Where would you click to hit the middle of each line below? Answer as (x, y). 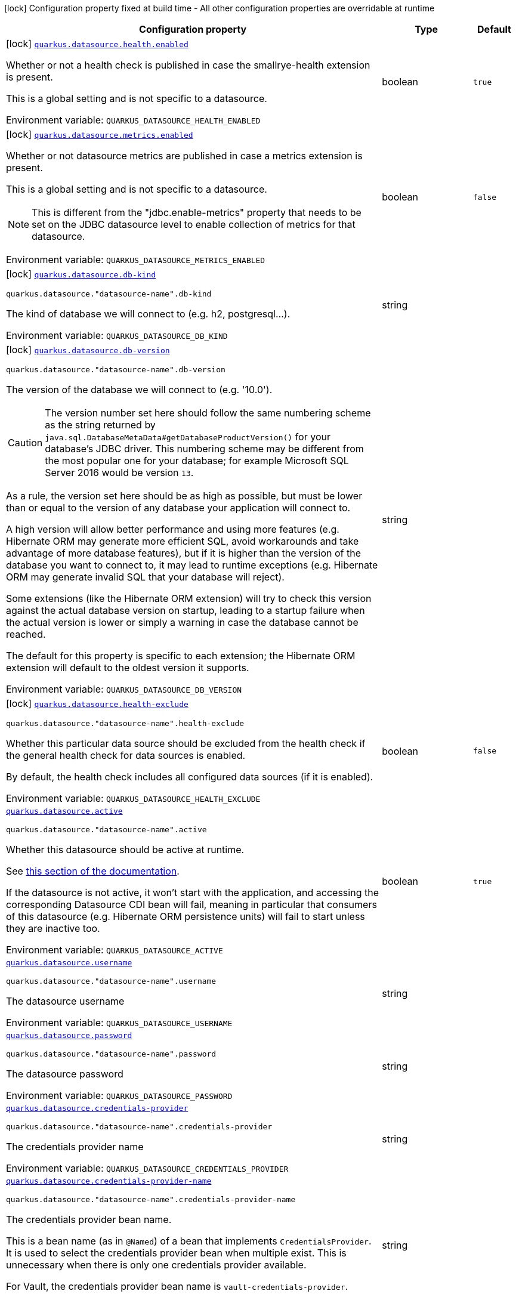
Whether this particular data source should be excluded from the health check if (186, 743)
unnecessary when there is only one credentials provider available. (156, 1265)
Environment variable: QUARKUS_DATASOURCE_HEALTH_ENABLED (133, 120)
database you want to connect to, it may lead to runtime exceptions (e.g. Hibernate (192, 565)
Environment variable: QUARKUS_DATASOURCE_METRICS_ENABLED (136, 260)
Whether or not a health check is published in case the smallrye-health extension (188, 65)
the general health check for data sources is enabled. (126, 755)
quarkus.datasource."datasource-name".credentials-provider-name (151, 1199)
